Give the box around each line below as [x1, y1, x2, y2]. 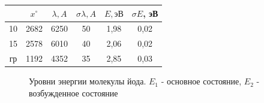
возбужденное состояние [29, 86, 118, 99]
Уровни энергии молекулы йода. [29, 75, 146, 87]
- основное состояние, [161, 75, 242, 87]
